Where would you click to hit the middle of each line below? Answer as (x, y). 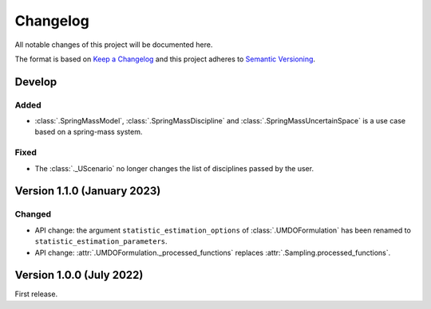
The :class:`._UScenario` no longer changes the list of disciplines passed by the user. (174, 168)
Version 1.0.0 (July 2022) (79, 275)
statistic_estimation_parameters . (101, 241)
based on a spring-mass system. (89, 132)
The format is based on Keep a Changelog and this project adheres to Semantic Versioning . (165, 59)
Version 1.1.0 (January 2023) (88, 191)
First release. (36, 294)
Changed (33, 214)
